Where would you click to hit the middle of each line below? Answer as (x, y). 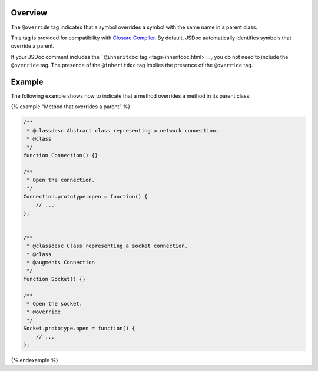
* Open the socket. (54, 304)
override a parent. (33, 46)
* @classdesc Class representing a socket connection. (107, 246)
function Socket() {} (54, 279)
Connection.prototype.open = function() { (85, 196)
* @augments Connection (61, 262)
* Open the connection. (61, 180)
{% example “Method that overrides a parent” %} (71, 107)
